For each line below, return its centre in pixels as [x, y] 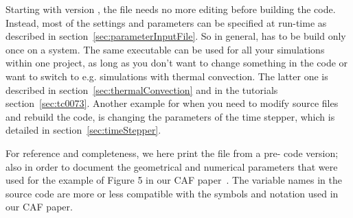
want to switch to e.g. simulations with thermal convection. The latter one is [167, 76]
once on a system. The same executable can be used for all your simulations [165, 49]
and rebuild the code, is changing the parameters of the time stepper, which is [170, 116]
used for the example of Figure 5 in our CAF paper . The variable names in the [174, 180]
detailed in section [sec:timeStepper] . [83, 130]
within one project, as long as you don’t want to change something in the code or [177, 63]
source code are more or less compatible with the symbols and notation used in [172, 193]
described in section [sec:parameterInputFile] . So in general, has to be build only [176, 36]
